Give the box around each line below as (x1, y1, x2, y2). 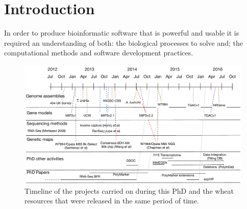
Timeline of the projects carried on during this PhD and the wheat (24, 185, 234, 196)
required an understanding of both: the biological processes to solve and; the (4, 37, 243, 48)
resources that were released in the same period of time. (24, 195, 199, 206)
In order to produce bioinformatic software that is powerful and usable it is (4, 27, 239, 38)
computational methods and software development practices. (4, 47, 193, 58)
